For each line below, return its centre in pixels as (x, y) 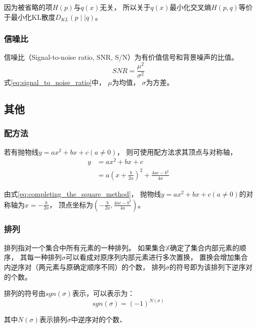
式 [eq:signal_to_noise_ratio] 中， (55, 82)
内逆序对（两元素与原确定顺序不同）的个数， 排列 (85, 266)
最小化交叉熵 (191, 7)
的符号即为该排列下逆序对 (211, 266)
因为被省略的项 (28, 7)
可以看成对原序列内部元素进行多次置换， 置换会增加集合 (157, 257)
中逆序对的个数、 (99, 319)
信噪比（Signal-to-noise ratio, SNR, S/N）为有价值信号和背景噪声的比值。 (121, 57)
